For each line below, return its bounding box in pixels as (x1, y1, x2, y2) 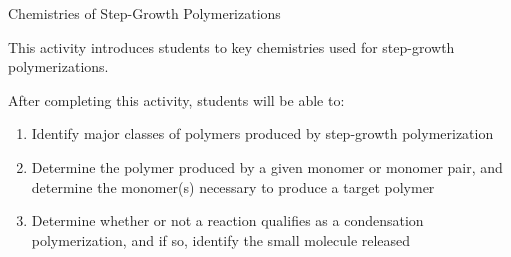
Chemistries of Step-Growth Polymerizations (8, 3, 281, 23)
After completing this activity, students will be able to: (8, 89, 345, 110)
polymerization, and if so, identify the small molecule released (31, 229, 411, 250)
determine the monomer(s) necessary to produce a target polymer (31, 176, 435, 197)
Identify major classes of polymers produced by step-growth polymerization (31, 123, 494, 144)
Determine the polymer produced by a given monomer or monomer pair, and (31, 156, 503, 177)
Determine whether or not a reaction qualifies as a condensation (31, 210, 424, 231)
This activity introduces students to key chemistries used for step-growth (8, 36, 455, 57)
